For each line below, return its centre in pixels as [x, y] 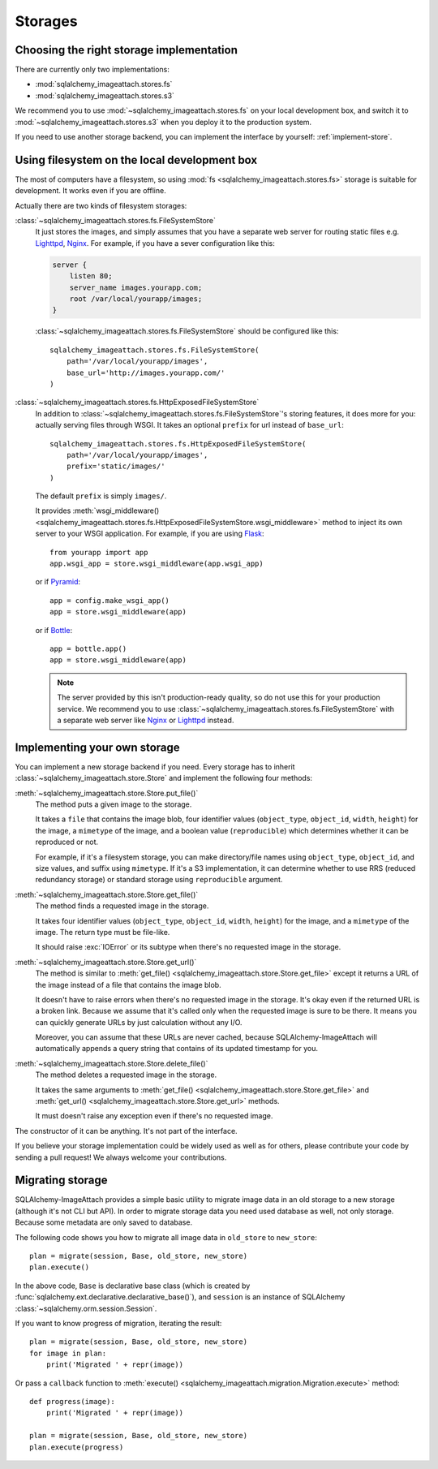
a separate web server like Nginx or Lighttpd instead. [146, 720]
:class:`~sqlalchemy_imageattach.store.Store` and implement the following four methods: [163, 778]
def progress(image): [72, 1401]
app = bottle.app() [88, 649]
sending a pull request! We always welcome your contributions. [121, 1157]
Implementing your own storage [97, 747]
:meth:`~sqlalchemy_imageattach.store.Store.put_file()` [107, 793]
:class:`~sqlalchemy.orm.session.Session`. [86, 1308]
